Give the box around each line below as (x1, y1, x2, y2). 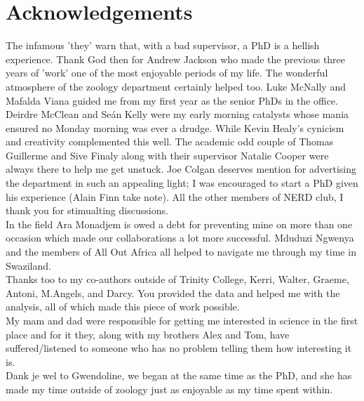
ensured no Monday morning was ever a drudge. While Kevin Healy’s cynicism (6, 120, 344, 135)
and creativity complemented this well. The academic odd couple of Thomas (6, 134, 334, 149)
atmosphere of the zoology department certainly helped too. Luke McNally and (6, 79, 346, 93)
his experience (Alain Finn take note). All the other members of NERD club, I (6, 189, 344, 204)
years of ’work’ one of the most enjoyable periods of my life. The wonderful (6, 65, 328, 80)
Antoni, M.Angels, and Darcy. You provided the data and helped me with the (6, 285, 340, 300)
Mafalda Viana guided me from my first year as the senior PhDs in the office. (6, 93, 339, 107)
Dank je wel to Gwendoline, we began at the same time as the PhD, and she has (6, 368, 352, 383)
